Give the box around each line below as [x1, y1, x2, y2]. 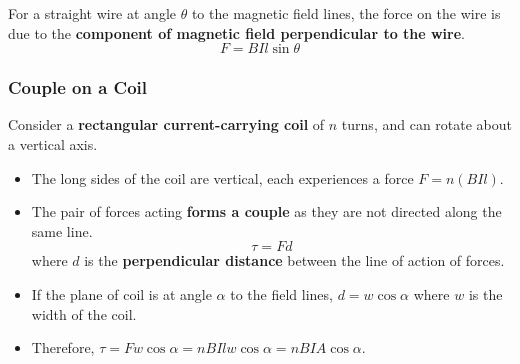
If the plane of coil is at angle [31, 283, 212, 304]
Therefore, [31, 337, 95, 358]
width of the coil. [31, 303, 137, 324]
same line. [31, 220, 93, 241]
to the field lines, [230, 283, 333, 304]
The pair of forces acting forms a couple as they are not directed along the [31, 201, 502, 222]
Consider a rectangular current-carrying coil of [8, 114, 325, 135]
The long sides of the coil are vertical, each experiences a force [31, 167, 414, 188]
